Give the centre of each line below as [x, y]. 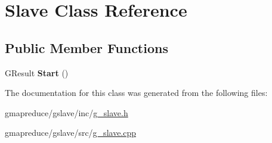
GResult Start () [37, 72]
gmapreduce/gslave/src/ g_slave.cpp [71, 133]
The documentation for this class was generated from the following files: [136, 93]
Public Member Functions [86, 47]
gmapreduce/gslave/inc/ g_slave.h [67, 112]
